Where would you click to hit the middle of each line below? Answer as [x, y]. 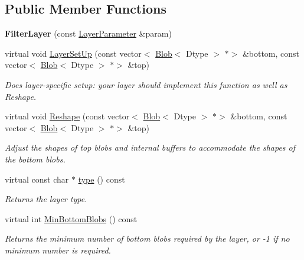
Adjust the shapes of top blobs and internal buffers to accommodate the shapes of [150, 147]
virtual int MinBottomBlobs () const [71, 218]
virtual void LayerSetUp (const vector [73, 53]
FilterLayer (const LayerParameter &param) [88, 33]
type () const [102, 179]
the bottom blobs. [35, 159]
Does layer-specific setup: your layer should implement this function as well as [146, 84]
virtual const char [37, 179]
